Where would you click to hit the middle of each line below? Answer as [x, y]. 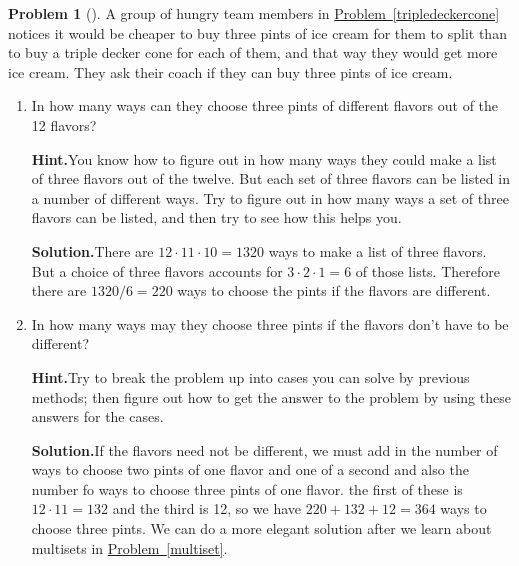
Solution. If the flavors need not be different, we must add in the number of [264, 449]
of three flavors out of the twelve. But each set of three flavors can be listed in [270, 178]
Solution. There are [92, 250]
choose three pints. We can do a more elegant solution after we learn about [261, 528]
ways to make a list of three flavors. [377, 250]
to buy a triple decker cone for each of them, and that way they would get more [253, 52]
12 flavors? [64, 124]
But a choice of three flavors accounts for [157, 270]
